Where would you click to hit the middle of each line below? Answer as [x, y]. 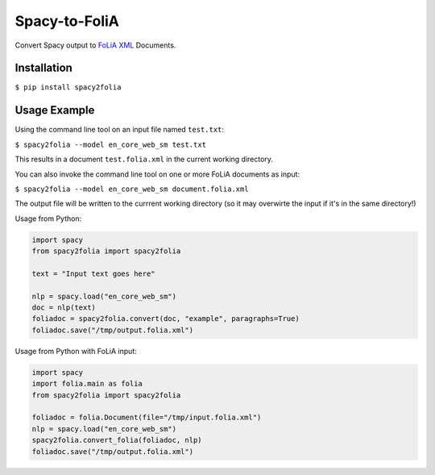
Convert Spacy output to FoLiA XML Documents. [95, 45]
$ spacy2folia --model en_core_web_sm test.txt [111, 144]
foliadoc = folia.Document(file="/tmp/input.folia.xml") [147, 418]
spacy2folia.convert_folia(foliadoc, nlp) [117, 440]
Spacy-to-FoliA [67, 21]
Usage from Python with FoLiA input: [76, 351]
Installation [43, 68]
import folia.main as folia [87, 384]
